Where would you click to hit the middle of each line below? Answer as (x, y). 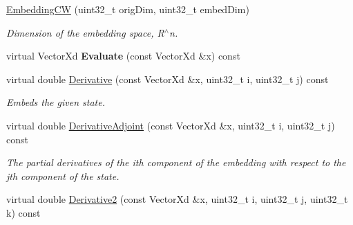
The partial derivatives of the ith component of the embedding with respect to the (176, 162)
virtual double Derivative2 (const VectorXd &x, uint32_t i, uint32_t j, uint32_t (177, 199)
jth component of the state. (63, 175)
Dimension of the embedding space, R (85, 32)
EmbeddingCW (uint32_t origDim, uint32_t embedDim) (128, 9)
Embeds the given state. (56, 102)
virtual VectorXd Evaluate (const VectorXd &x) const (123, 56)
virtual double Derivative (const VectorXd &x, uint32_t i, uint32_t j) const (168, 79)
